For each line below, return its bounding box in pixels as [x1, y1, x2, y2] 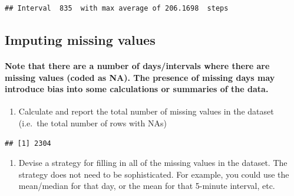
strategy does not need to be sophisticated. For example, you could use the [18, 168, 289, 180]
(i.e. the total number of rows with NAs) [18, 116, 167, 129]
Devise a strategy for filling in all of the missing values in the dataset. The [18, 156, 288, 169]
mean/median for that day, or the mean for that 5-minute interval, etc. [18, 179, 275, 192]
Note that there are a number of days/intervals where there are [5, 59, 270, 71]
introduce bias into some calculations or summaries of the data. [5, 83, 269, 95]
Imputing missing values [5, 30, 156, 48]
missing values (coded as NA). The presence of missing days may [5, 71, 275, 83]
